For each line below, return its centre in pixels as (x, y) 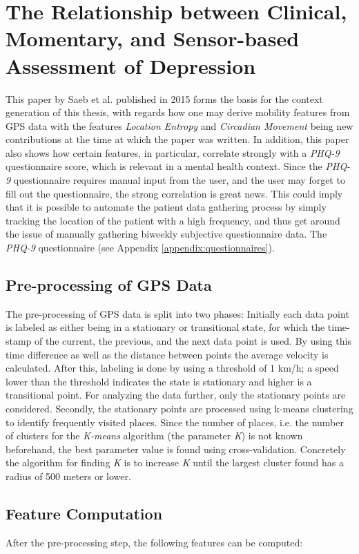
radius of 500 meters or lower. (68, 476)
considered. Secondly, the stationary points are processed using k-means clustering (179, 408)
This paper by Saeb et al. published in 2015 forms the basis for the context (164, 98)
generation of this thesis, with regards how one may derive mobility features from (178, 112)
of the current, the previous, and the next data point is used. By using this (193, 341)
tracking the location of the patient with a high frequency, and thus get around (173, 220)
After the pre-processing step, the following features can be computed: (154, 542)
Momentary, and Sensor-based (153, 38)
